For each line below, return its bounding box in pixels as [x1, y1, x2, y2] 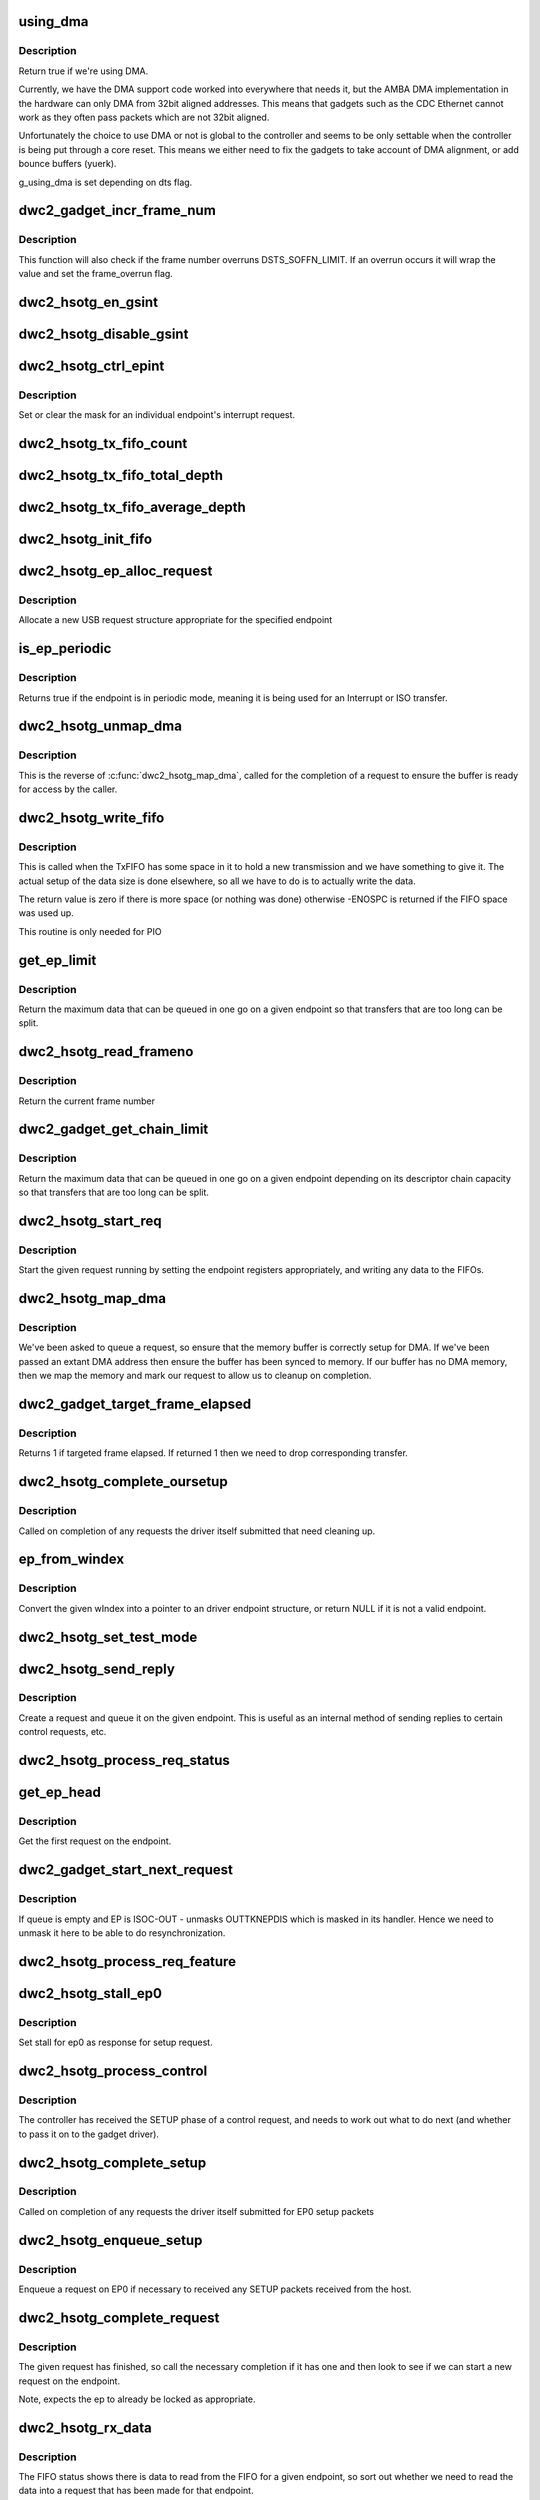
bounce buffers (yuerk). [18, 158, 117, 170]
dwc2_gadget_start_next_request [18, 1861, 234, 1879]
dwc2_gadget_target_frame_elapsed [18, 1396, 252, 1413]
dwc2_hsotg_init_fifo [18, 531, 153, 548]
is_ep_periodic [18, 640, 112, 657]
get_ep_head [18, 1784, 102, 1801]
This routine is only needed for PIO [18, 925, 162, 937]
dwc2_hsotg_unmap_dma [18, 718, 182, 735]
